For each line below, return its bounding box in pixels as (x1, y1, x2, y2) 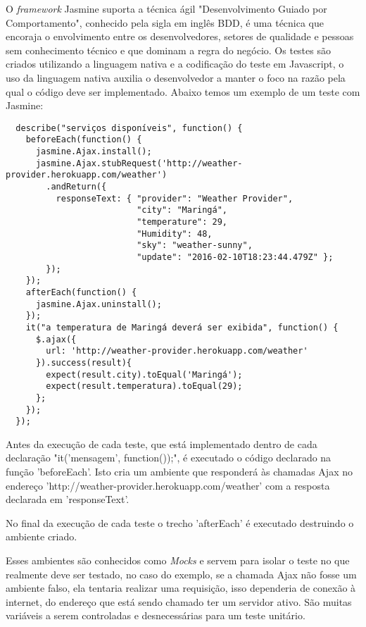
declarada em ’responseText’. (6, 492, 130, 507)
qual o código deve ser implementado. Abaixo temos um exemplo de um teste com (6, 84, 360, 99)
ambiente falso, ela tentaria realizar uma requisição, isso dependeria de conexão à (6, 581, 356, 595)
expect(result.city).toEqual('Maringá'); (46, 369, 243, 380)
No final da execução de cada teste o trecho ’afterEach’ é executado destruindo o (6, 515, 354, 530)
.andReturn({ (46, 182, 107, 192)
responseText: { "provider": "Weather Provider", (56, 193, 294, 204)
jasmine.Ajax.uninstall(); (35, 299, 162, 309)
